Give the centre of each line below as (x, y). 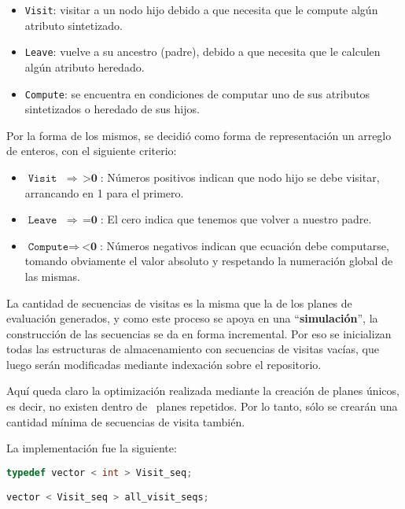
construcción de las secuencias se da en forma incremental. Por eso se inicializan (199, 333)
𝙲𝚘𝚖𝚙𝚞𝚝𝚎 (48, 247)
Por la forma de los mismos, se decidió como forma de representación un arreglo (199, 135)
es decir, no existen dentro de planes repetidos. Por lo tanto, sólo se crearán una (202, 406)
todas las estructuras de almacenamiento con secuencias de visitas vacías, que (193, 349)
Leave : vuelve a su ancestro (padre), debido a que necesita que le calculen (202, 52)
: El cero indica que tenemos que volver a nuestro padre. (236, 219)
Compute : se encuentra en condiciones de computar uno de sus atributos (197, 93)
